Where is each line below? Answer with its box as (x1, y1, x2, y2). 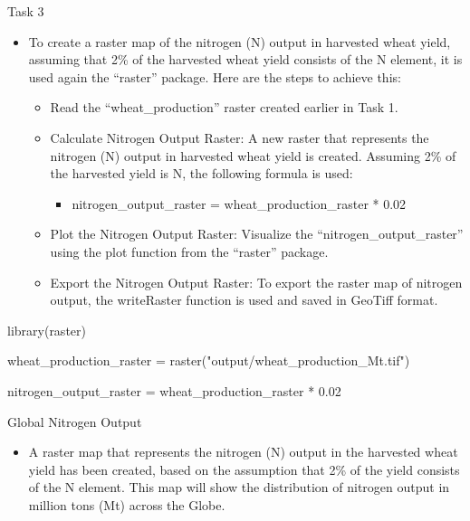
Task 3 (7, 2, 44, 20)
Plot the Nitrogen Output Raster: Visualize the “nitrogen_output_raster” (50, 224, 464, 243)
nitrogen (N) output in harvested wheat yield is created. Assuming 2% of (50, 146, 456, 165)
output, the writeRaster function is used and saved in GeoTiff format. (50, 290, 438, 309)
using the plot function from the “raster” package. (50, 242, 329, 260)
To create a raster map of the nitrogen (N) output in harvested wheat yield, (28, 32, 451, 51)
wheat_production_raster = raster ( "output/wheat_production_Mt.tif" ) (7, 351, 410, 370)
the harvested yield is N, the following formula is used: (50, 164, 353, 183)
